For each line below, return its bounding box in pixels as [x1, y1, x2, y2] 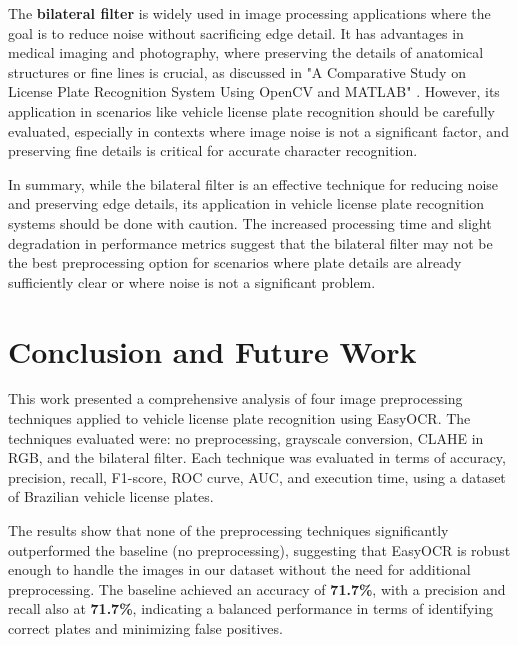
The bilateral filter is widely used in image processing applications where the [8, 3, 491, 23]
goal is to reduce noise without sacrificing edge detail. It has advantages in [8, 22, 464, 43]
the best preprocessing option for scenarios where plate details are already [8, 252, 462, 273]
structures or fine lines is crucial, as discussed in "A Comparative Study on [8, 61, 466, 82]
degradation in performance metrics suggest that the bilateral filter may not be [8, 232, 493, 253]
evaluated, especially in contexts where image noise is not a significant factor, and [8, 120, 509, 141]
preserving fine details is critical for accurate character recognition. [8, 140, 418, 161]
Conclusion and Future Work [8, 330, 417, 371]
